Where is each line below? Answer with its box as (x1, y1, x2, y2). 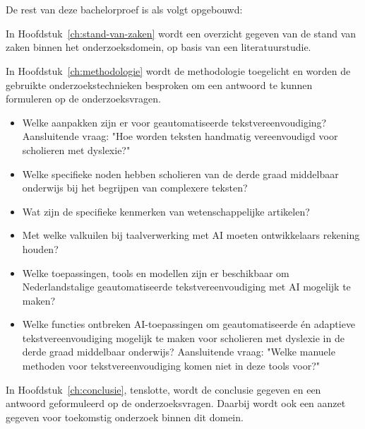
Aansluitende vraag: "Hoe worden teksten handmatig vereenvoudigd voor (22, 129, 338, 143)
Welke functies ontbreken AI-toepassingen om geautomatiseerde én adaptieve (22, 317, 356, 331)
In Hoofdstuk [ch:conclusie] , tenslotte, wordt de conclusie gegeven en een (6, 382, 321, 396)
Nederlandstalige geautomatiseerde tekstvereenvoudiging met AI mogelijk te (22, 279, 351, 294)
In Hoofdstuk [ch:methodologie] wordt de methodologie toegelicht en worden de (6, 63, 351, 78)
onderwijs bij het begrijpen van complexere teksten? (22, 180, 248, 195)
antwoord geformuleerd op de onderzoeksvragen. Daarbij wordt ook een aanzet (6, 396, 346, 411)
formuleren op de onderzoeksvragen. (6, 91, 161, 106)
